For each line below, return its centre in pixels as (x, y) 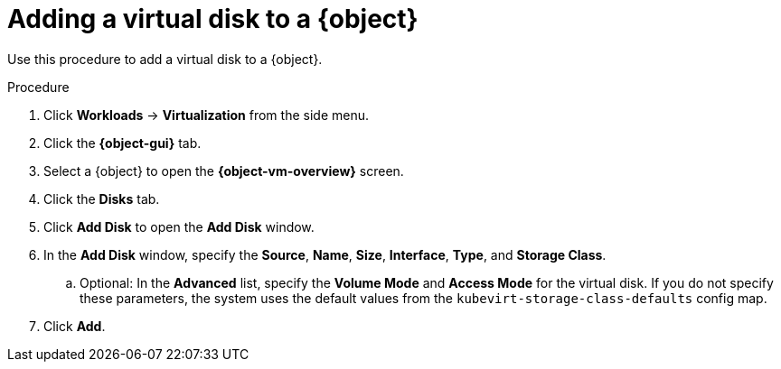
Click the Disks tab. (102, 198)
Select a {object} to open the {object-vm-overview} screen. (224, 171)
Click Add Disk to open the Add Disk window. (179, 226)
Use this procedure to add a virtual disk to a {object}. (165, 59)
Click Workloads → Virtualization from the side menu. (206, 115)
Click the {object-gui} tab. (122, 143)
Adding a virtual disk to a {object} (213, 19)
